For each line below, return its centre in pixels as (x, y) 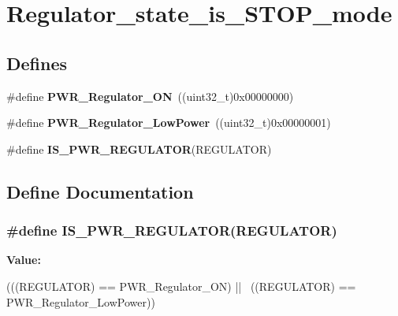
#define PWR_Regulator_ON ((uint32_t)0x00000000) (150, 96)
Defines (37, 63)
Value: (24, 260)
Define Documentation (100, 191)
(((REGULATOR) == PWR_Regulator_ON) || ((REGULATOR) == (181, 286)
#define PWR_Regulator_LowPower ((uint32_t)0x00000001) (169, 123)
